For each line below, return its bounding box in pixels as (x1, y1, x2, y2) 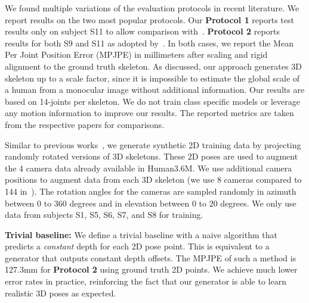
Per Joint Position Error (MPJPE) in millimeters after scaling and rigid (5, 48, 268, 61)
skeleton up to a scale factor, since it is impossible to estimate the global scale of (5, 71, 300, 84)
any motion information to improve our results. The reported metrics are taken (5, 107, 294, 119)
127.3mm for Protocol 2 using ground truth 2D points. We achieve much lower (5, 263, 298, 276)
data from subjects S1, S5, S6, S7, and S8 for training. (5, 208, 203, 221)
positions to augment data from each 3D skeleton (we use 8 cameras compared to (5, 173, 302, 186)
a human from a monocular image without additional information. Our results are (5, 83, 305, 96)
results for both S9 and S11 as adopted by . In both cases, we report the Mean (5, 36, 293, 49)
